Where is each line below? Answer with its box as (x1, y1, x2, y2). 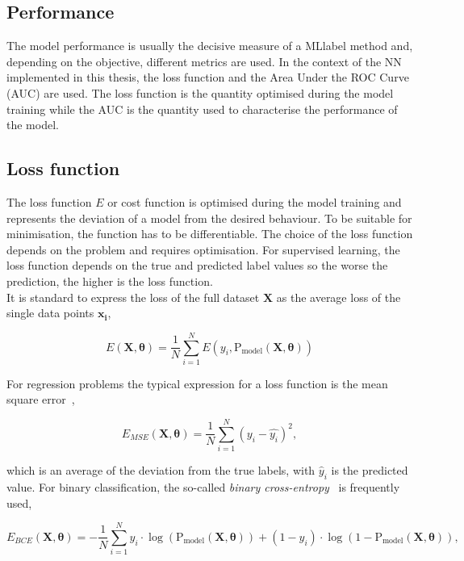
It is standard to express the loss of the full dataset (6, 288, 260, 305)
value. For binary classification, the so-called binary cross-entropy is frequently (6, 478, 400, 495)
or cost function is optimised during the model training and (107, 193, 402, 210)
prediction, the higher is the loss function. (6, 272, 213, 289)
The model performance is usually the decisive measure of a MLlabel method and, (6, 37, 413, 54)
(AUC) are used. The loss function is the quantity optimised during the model (6, 84, 394, 101)
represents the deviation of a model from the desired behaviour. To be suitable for (6, 209, 412, 226)
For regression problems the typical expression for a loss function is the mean (6, 375, 388, 391)
